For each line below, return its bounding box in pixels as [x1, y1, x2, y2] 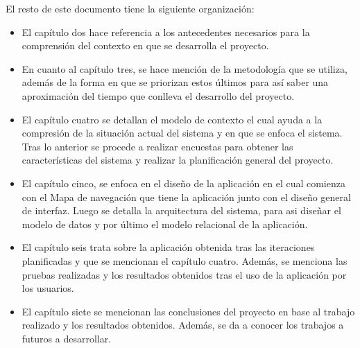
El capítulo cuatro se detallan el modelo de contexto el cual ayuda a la [22, 112, 323, 126]
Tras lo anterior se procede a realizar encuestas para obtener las [22, 139, 293, 153]
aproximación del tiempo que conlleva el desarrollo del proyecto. [22, 88, 295, 103]
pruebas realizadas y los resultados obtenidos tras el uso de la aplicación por [22, 267, 347, 281]
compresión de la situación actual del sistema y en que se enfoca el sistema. [22, 125, 343, 140]
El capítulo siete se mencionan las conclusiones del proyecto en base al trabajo [22, 304, 355, 318]
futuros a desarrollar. [22, 331, 112, 345]
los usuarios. [22, 281, 74, 295]
